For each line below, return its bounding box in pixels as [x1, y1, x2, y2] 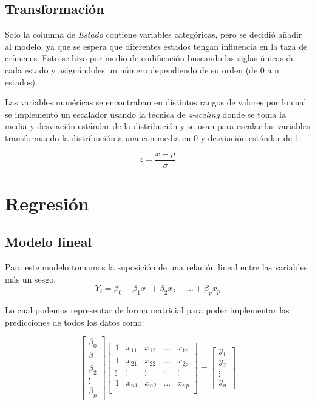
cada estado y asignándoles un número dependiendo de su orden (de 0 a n [5, 63, 279, 76]
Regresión [5, 190, 89, 215]
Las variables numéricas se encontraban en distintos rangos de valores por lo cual [5, 96, 307, 109]
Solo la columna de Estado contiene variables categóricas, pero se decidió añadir [5, 28, 302, 41]
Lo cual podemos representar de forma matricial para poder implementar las [5, 304, 290, 316]
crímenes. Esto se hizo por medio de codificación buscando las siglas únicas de [5, 52, 295, 64]
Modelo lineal [5, 232, 92, 251]
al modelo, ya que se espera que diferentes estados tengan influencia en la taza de [5, 39, 308, 52]
